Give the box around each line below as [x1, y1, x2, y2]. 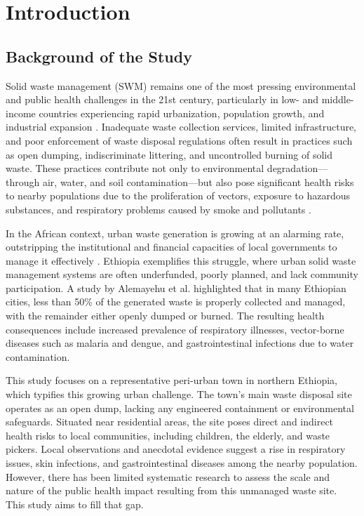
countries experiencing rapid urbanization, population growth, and [39, 105, 325, 120]
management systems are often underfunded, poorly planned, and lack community [6, 267, 358, 282]
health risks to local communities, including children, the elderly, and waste [6, 428, 330, 442]
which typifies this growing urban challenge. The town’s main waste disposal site [6, 387, 352, 402]
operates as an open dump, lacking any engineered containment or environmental [6, 400, 354, 415]
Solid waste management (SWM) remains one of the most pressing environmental [6, 78, 356, 93]
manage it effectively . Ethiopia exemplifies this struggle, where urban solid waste [6, 253, 356, 267]
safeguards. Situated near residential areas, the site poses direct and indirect [6, 414, 334, 429]
